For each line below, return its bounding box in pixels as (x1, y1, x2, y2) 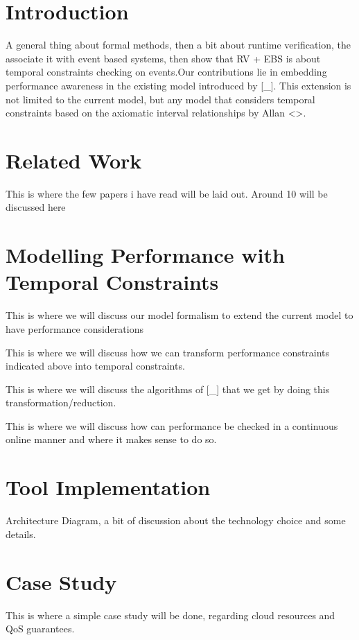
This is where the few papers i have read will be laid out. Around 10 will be (6, 186, 328, 200)
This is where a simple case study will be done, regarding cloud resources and (6, 607, 335, 622)
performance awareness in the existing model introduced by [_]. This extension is (6, 78, 351, 92)
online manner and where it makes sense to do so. (6, 432, 217, 447)
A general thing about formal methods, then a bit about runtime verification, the (6, 37, 351, 52)
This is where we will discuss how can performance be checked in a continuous (6, 418, 338, 433)
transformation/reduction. (6, 395, 116, 410)
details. (6, 526, 36, 541)
